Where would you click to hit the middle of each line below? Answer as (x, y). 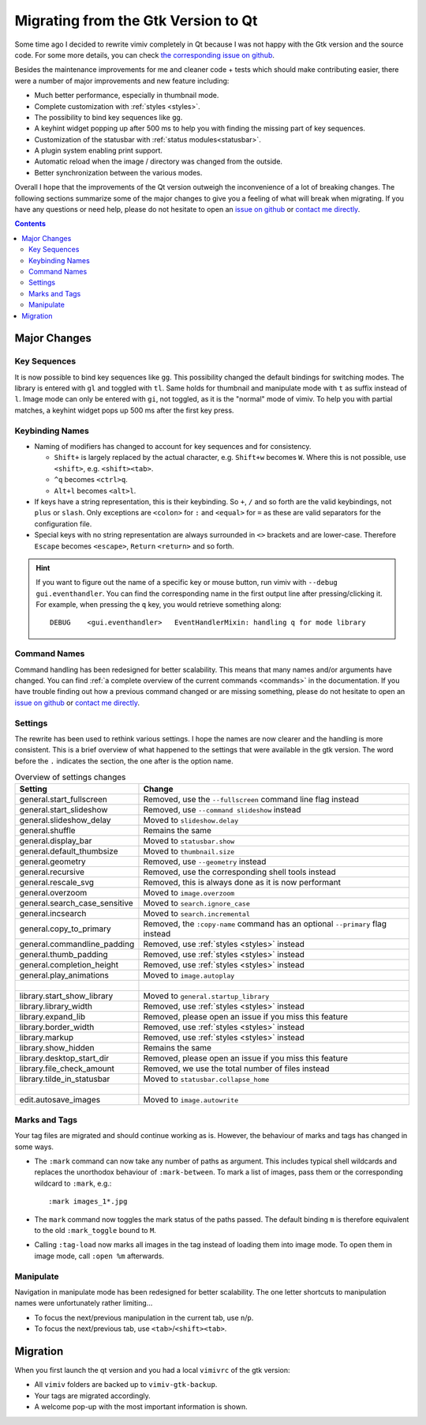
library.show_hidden (57, 1048)
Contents (30, 224)
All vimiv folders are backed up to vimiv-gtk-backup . (126, 1385)
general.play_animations (64, 975)
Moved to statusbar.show (189, 841)
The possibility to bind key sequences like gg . (108, 117)
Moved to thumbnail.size (189, 851)
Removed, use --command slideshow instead (222, 810)
